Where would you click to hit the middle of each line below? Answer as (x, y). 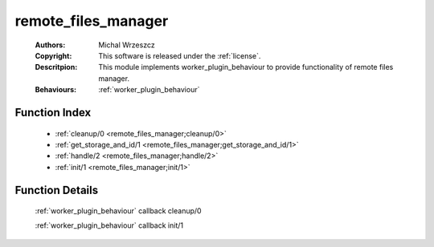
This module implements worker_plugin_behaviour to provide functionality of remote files (246, 67)
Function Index (53, 112)
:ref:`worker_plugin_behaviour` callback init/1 (109, 225)
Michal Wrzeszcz (127, 45)
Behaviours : (55, 90)
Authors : (50, 45)
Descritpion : (56, 67)
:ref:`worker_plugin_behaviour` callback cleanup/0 (118, 211)
